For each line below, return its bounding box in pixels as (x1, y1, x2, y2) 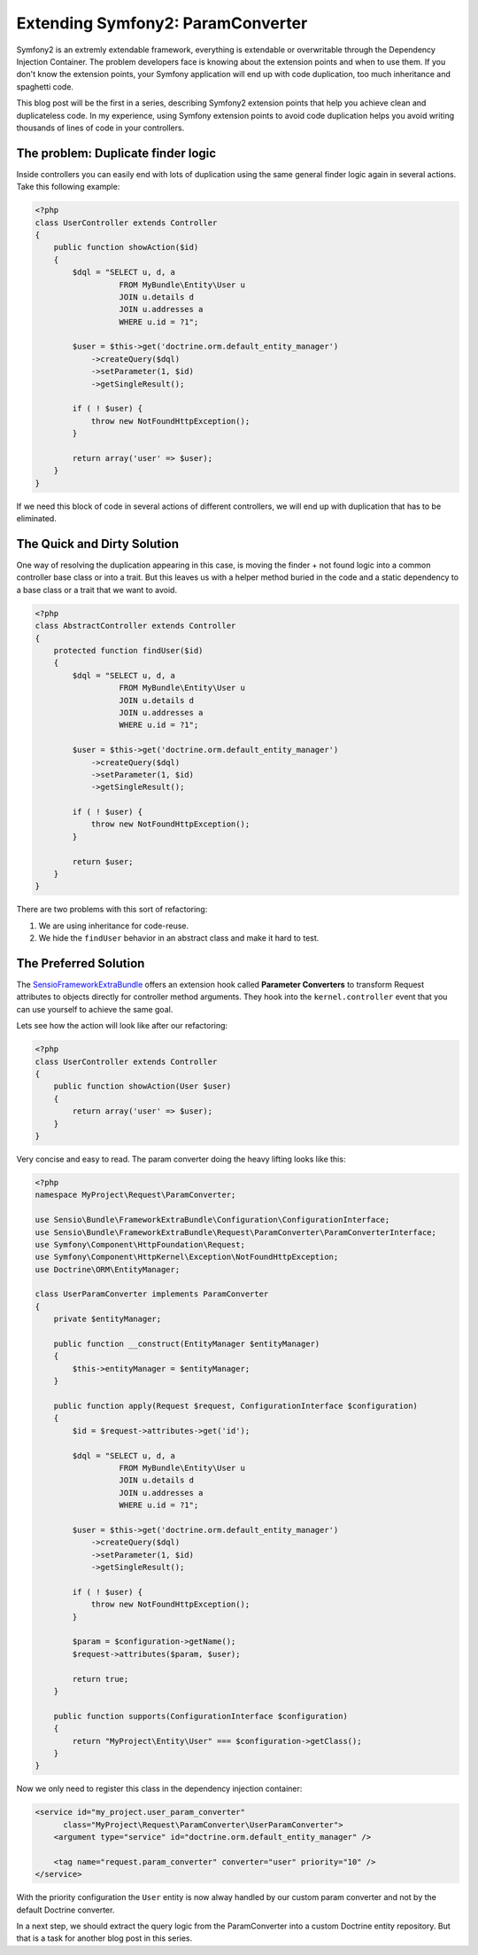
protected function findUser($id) (53, 645, 204, 655)
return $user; (72, 856, 134, 866)
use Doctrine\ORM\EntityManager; (35, 1264, 181, 1274)
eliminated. (16, 513, 57, 524)
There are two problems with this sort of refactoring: (16, 904, 208, 915)
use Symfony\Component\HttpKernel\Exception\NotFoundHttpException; (35, 1252, 339, 1263)
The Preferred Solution (16, 956, 145, 971)
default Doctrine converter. (16, 1904, 115, 1915)
